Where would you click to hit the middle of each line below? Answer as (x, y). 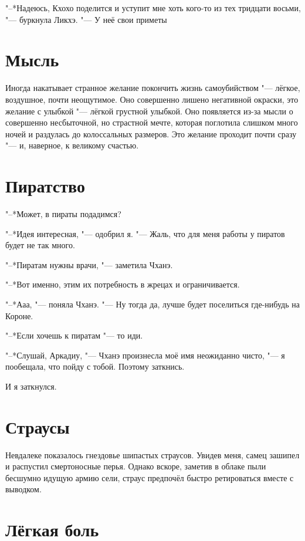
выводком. (23, 489)
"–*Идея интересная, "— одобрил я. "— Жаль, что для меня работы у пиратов (145, 233)
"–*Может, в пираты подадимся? (63, 214)
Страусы (38, 426)
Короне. (19, 315)
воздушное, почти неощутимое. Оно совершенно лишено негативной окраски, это (152, 99)
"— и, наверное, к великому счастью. (72, 145)
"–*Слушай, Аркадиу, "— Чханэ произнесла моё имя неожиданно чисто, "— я (145, 355)
